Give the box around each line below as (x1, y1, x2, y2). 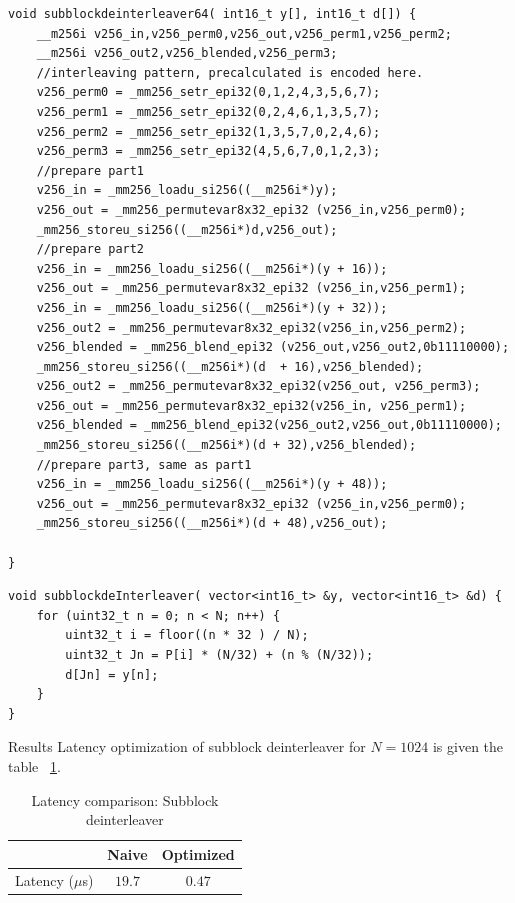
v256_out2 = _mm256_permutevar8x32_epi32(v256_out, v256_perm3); (36, 379, 481, 394)
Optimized (161, 843, 235, 864)
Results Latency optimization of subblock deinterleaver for (8, 736, 366, 757)
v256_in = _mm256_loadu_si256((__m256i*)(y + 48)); (36, 477, 388, 492)
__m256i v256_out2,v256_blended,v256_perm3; (36, 46, 338, 61)
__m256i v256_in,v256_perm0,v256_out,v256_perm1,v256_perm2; (36, 26, 452, 41)
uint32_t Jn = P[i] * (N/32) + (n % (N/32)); (65, 648, 374, 662)
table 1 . (8, 755, 61, 776)
